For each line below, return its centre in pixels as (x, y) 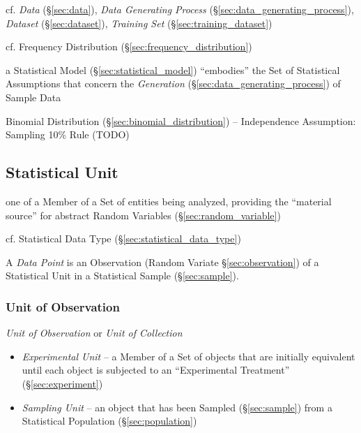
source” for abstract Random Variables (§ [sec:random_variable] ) (143, 215)
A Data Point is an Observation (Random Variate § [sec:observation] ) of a (162, 262)
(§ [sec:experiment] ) (62, 383)
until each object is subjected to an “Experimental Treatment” (156, 370)
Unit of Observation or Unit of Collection (94, 333)
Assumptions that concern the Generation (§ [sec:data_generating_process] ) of (173, 83)
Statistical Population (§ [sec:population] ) (109, 421)
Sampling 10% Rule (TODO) (68, 134)
